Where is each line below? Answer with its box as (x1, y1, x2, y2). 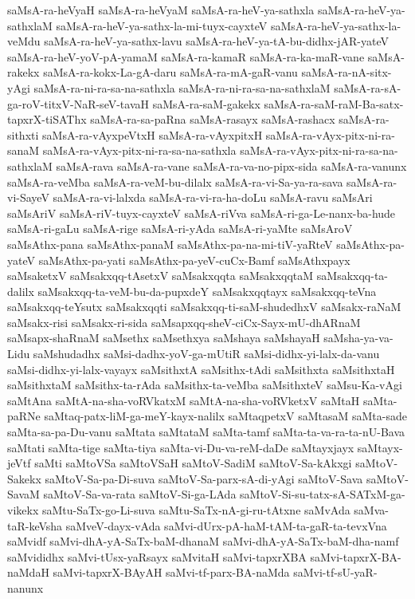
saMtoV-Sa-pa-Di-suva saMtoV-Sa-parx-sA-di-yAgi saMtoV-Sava (45, 470, 363, 487)
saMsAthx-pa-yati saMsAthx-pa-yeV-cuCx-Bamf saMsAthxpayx (38, 251, 350, 268)
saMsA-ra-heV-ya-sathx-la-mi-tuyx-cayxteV (56, 17, 268, 33)
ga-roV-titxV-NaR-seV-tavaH (7, 95, 150, 112)
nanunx (7, 579, 44, 596)
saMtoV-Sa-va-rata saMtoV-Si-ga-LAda (43, 486, 237, 502)
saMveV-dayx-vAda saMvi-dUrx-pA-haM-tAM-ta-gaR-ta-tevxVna (65, 517, 387, 534)
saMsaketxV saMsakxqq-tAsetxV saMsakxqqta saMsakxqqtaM (7, 267, 314, 284)
